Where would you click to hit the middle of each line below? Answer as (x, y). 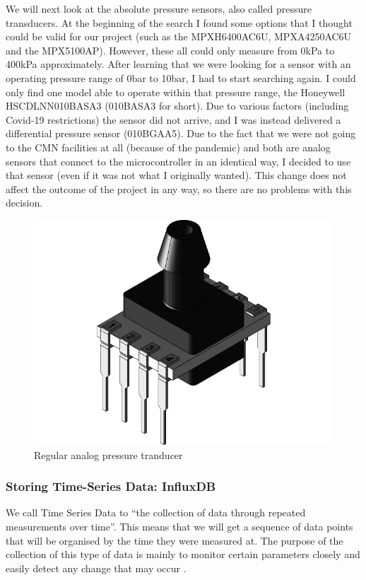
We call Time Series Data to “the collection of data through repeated (156, 512)
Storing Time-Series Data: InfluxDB (111, 486)
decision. (24, 203)
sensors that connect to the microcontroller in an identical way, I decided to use (178, 161)
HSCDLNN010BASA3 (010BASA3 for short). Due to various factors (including (177, 106)
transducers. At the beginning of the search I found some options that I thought (179, 22)
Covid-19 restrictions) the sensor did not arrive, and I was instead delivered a (173, 119)
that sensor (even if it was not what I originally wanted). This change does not (176, 175)
